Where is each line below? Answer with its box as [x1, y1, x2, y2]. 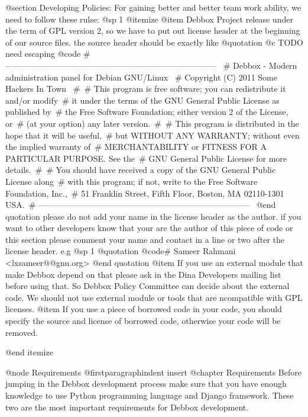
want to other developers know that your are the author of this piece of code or [5, 222, 293, 234]
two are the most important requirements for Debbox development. [5, 400, 249, 413]
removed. [5, 326, 38, 338]
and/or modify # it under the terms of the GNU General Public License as [5, 94, 280, 106]
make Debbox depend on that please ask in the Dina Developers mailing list [5, 268, 281, 280]
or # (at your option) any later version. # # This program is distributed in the [5, 117, 299, 129]
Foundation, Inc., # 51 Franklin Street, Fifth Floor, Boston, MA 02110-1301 [5, 187, 284, 199]
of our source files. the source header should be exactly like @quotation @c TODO [5, 36, 303, 48]
